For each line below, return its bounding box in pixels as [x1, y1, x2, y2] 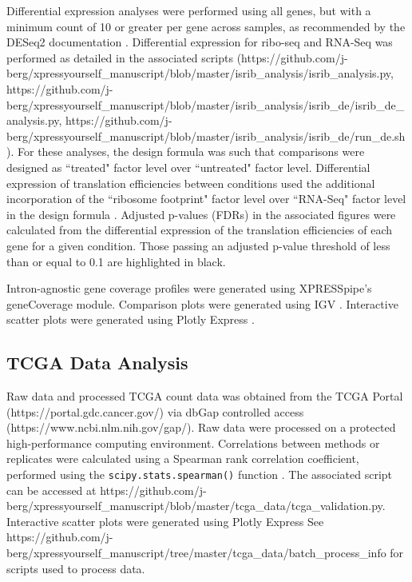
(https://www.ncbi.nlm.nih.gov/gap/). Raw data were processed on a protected [6, 419, 396, 436]
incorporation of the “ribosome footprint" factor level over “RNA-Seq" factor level [6, 190, 406, 207]
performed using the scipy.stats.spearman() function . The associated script [6, 466, 393, 483]
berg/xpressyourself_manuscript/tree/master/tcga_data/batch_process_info [6, 544, 386, 561]
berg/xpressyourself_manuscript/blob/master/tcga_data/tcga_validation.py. [6, 497, 386, 514]
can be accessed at [6, 481, 97, 498]
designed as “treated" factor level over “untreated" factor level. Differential [6, 158, 370, 175]
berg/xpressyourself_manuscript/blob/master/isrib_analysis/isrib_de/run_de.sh [6, 127, 406, 144]
